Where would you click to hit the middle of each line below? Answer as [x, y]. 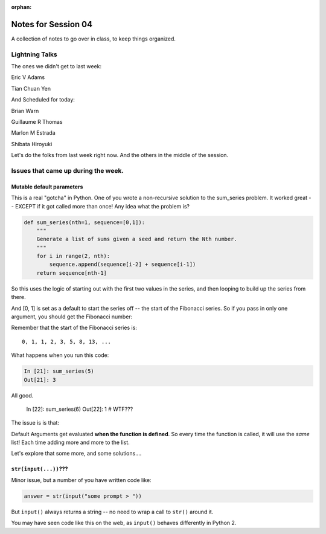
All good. [22, 395]
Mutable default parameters [47, 187]
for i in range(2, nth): [73, 256]
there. [19, 297]
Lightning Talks [34, 54]
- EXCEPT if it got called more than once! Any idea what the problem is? [101, 206]
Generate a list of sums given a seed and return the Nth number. [137, 239]
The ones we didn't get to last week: [56, 66]
